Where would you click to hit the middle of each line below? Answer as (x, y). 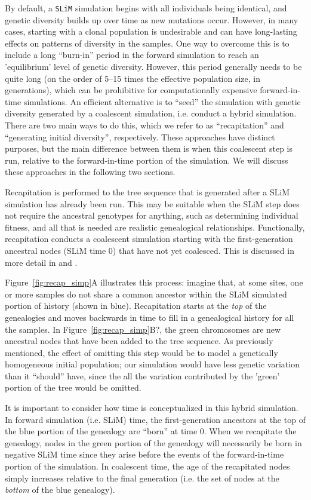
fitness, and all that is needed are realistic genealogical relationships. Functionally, (155, 227)
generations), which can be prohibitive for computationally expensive (131, 90)
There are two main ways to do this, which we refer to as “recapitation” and (144, 125)
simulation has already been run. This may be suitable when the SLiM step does (152, 203)
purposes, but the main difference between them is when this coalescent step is (149, 148)
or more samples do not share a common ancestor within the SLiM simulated (146, 294)
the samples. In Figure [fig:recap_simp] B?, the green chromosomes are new (143, 329)
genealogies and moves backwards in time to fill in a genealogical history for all (150, 317)
